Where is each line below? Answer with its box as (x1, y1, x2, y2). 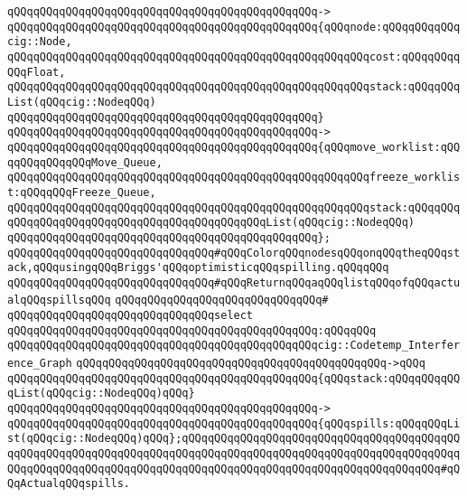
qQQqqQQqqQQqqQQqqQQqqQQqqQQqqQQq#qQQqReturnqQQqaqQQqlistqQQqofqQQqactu (7, 276, 461, 289)
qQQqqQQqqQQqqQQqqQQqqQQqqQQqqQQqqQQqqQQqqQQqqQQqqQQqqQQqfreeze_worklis (7, 171, 461, 184)
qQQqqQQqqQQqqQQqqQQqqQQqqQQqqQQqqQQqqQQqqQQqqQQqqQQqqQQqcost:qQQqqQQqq (7, 50, 461, 63)
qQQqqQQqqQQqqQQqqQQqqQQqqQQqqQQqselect (7, 309, 254, 323)
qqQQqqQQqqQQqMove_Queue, (7, 155, 163, 169)
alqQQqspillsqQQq (7, 294, 111, 307)
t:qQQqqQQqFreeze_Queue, (7, 185, 156, 199)
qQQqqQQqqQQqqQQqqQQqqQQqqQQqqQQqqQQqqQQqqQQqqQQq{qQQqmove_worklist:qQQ (7, 140, 461, 154)
